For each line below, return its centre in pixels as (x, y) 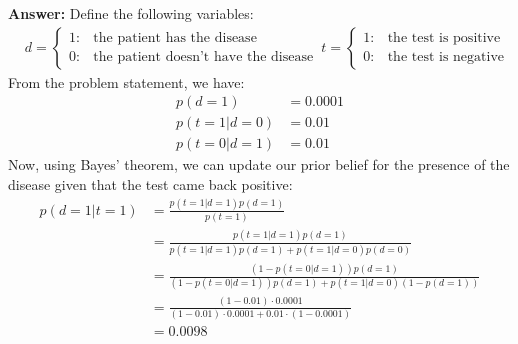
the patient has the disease (175, 38)
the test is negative (446, 57)
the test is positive (444, 38)
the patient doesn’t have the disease (203, 57)
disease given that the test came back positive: (150, 183)
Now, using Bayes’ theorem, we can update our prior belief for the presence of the (259, 164)
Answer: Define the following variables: (131, 13)
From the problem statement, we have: (126, 81)
